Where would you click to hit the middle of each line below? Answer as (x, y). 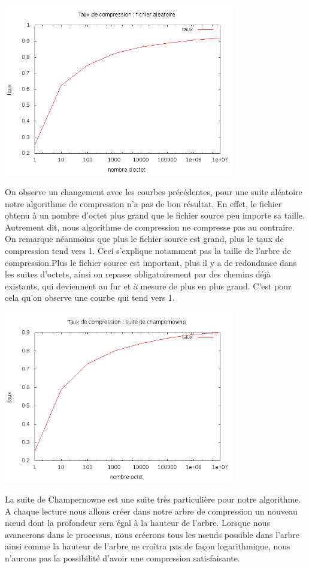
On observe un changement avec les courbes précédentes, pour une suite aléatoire (154, 192)
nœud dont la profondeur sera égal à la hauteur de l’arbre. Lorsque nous (137, 523)
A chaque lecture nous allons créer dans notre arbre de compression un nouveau (151, 511)
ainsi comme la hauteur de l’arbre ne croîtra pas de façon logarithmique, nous (148, 546)
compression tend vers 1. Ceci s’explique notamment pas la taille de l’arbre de (148, 251)
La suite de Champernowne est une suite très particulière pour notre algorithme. (153, 499)
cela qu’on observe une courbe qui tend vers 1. (90, 298)
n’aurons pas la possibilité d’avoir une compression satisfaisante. (122, 558)
